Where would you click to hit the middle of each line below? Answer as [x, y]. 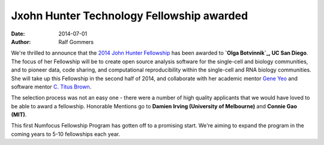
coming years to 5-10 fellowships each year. [66, 134]
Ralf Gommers [76, 42]
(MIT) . [19, 115]
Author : [21, 42]
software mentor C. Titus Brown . [51, 87]
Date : [18, 34]
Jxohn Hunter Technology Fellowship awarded [130, 16]
